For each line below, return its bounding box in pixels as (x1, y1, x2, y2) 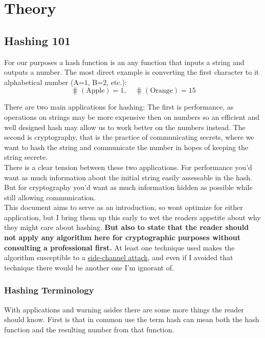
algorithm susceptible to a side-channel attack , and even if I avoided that (4, 252, 233, 263)
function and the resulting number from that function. (4, 324, 174, 334)
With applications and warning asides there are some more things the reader (4, 304, 244, 314)
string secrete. (4, 152, 48, 162)
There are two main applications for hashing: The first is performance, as (4, 101, 234, 112)
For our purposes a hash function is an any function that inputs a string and (4, 56, 245, 67)
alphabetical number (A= (4, 76, 84, 87)
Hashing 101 (4, 32, 71, 48)
